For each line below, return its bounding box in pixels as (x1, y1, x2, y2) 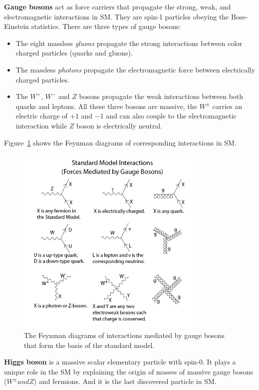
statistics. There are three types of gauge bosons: (31, 21, 181, 31)
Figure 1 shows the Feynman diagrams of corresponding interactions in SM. (4, 137, 237, 147)
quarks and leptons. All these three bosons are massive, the (15, 100, 197, 111)
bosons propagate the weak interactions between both (79, 91, 244, 101)
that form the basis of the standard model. (24, 339, 155, 350)
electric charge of (15, 110, 68, 121)
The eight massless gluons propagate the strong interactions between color (15, 37, 243, 48)
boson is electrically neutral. (76, 120, 163, 130)
